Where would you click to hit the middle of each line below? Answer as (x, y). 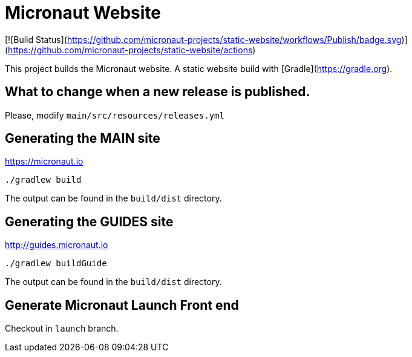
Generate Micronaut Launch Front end (122, 305)
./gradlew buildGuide (56, 264)
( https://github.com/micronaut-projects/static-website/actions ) (130, 50)
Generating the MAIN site (83, 139)
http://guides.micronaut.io (57, 245)
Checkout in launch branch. (62, 329)
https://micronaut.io (44, 162)
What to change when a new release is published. (158, 92)
